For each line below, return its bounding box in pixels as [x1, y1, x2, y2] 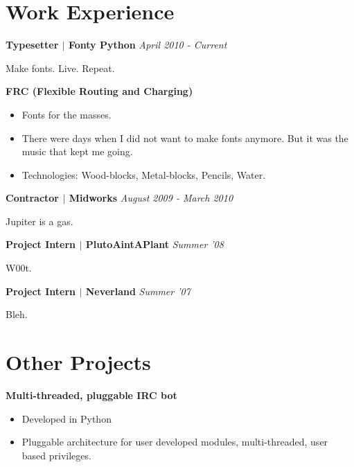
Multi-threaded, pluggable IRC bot [6, 387, 177, 402]
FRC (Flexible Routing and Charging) [6, 84, 193, 98]
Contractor [6, 191, 59, 205]
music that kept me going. [21, 144, 133, 159]
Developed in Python [21, 411, 112, 425]
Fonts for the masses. [21, 107, 112, 121]
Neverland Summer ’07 [85, 283, 191, 298]
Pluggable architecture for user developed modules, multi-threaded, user [21, 434, 328, 449]
